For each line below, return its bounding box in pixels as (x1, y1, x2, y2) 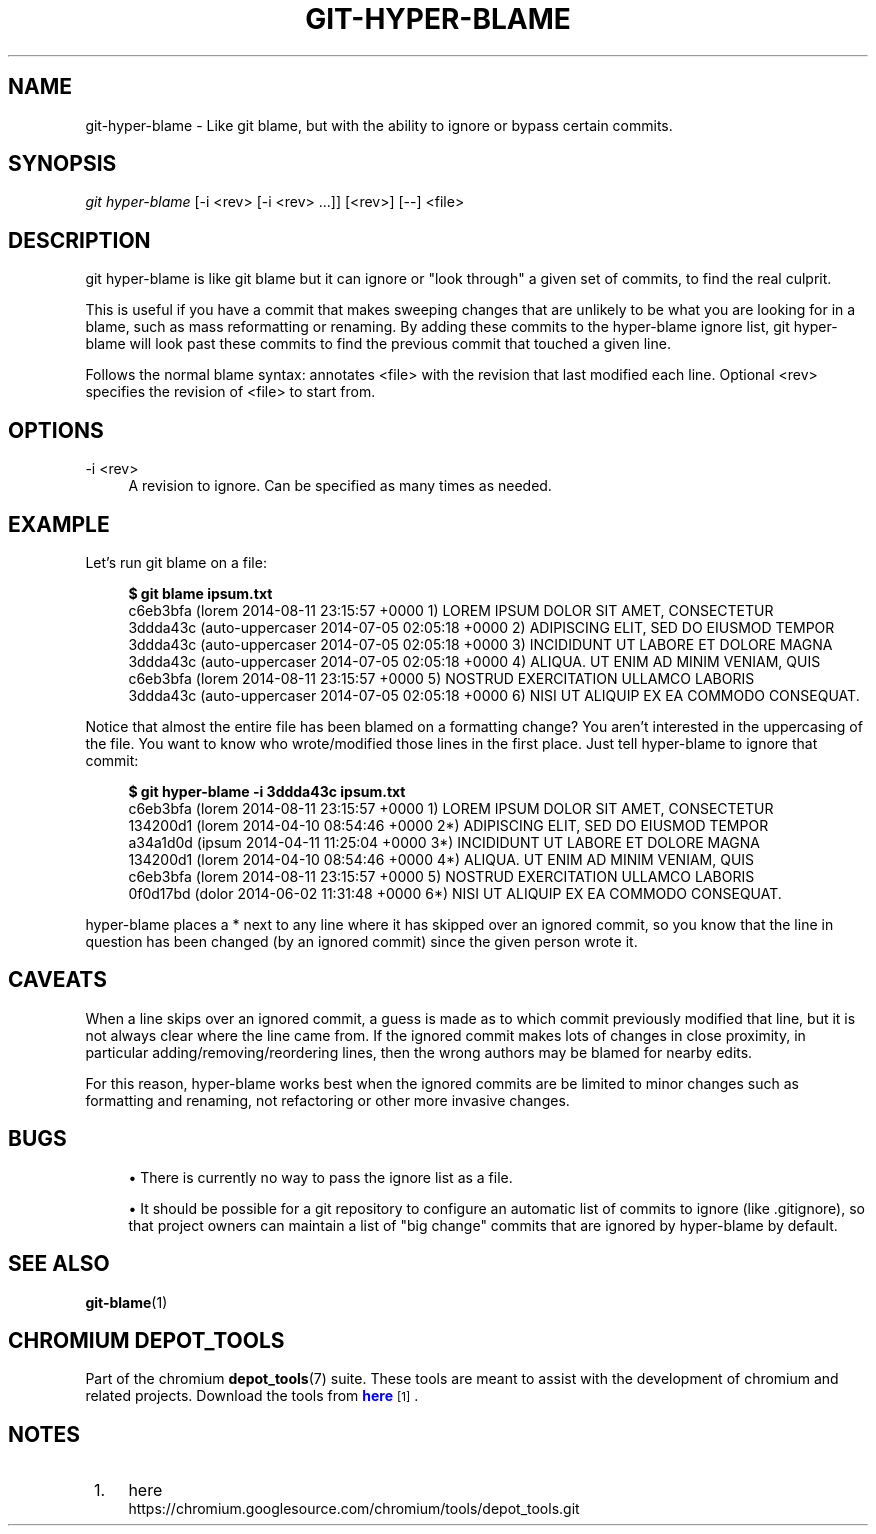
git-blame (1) (85, 1293, 168, 1311)
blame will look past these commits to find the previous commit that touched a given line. (85, 335, 671, 353)
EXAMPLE (8, 511, 110, 537)
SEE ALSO (8, 1251, 110, 1277)
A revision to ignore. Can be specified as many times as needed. (128, 477, 552, 495)
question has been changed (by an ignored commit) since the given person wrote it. (85, 932, 638, 950)
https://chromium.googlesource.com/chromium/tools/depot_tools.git (128, 1500, 580, 1518)
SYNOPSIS (8, 151, 117, 177)
